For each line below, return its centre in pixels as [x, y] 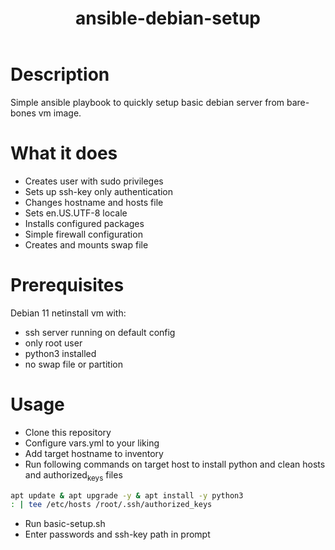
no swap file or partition [73, 364]
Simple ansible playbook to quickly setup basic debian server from [147, 102]
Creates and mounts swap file [86, 244]
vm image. [60, 113]
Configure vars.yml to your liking [92, 443]
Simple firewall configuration [83, 234]
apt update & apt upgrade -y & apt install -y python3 [127, 495]
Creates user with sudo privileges [94, 181]
